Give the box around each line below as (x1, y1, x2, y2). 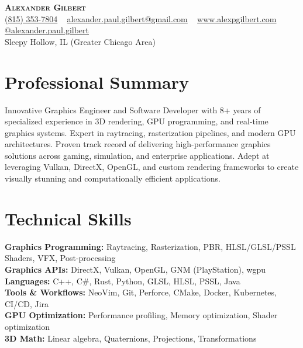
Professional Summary (5, 69, 189, 93)
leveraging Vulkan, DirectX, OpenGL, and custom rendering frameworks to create (5, 161, 299, 173)
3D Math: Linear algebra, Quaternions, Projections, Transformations (5, 332, 257, 344)
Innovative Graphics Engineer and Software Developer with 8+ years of (5, 103, 261, 116)
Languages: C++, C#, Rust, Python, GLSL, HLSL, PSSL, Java (5, 274, 240, 287)
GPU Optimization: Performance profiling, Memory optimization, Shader (5, 309, 278, 321)
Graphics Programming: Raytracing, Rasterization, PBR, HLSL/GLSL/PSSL (5, 240, 296, 252)
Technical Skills (5, 206, 132, 230)
